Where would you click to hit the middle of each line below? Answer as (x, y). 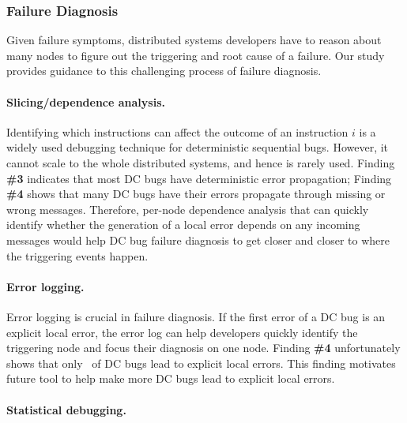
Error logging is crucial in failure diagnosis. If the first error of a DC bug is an (196, 316)
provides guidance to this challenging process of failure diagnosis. (164, 71)
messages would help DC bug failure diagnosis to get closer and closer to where (198, 240)
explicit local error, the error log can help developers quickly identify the (182, 332)
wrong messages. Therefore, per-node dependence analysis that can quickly (188, 209)
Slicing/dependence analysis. (86, 101)
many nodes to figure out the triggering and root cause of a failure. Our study (196, 55)
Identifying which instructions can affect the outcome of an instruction (177, 131)
